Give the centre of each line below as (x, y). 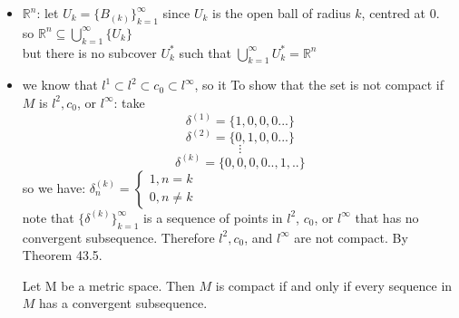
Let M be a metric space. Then (108, 285)
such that (205, 52)
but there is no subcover (89, 52)
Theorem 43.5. (62, 255)
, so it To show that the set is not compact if (319, 85)
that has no (387, 217)
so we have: (54, 187)
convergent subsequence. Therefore (118, 237)
